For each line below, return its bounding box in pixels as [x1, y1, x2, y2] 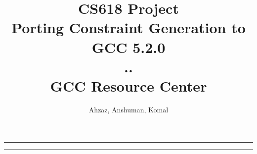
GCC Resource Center [50, 75, 207, 96]
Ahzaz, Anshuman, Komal [88, 104, 169, 114]
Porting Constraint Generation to [11, 17, 246, 38]
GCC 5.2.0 [91, 37, 166, 57]
